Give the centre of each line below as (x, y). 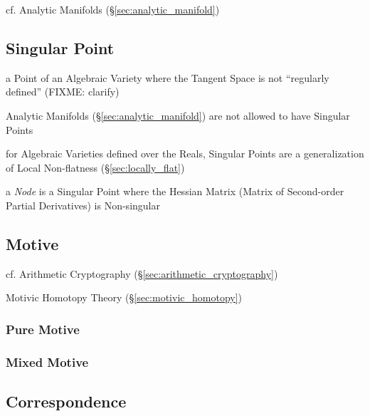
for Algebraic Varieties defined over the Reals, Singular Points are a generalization (185, 154)
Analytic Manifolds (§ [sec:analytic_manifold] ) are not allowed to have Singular (178, 115)
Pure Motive (43, 329)
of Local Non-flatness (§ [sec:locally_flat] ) (95, 167)
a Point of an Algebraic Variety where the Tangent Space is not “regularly (168, 77)
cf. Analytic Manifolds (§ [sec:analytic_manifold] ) (113, 9)
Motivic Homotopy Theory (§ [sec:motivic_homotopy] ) (124, 297)
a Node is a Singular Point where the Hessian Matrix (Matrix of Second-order (175, 191)
